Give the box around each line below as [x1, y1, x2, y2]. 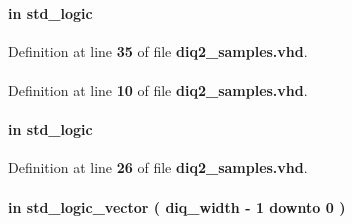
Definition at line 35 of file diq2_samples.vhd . [8, 40, 308, 61]
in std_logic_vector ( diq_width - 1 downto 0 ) [8, 196, 346, 217]
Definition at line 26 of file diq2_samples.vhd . [8, 157, 308, 178]
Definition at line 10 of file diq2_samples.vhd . [8, 79, 308, 100]
